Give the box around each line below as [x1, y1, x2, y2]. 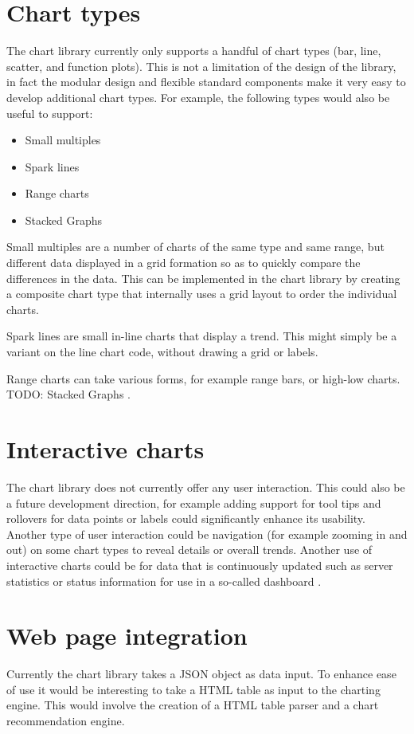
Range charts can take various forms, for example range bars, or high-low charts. [6, 370, 400, 387]
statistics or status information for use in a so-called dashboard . [6, 572, 322, 589]
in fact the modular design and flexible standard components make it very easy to [6, 73, 406, 90]
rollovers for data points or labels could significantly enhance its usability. [6, 510, 365, 527]
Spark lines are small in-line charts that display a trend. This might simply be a [6, 328, 397, 344]
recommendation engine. [6, 712, 125, 728]
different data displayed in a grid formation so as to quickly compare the [6, 254, 361, 271]
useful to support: [6, 104, 93, 121]
